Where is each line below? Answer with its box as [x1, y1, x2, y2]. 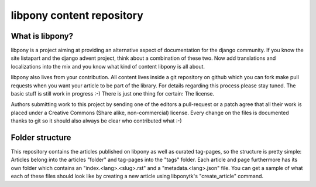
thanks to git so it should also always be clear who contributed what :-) [11, 117, 182, 124]
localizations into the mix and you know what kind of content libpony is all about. [11, 63, 205, 70]
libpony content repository [11, 9, 143, 22]
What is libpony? [11, 31, 73, 41]
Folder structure [11, 132, 71, 142]
